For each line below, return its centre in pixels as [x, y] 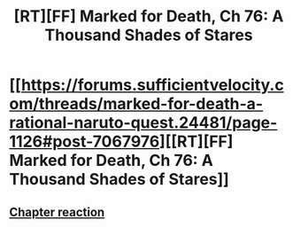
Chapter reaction [57, 212]
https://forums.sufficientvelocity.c [153, 85]
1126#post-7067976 [85, 142]
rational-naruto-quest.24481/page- [143, 123]
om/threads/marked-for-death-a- [136, 104]
